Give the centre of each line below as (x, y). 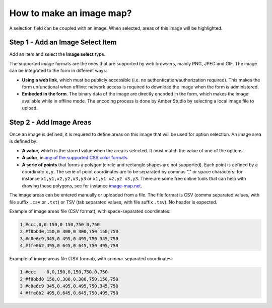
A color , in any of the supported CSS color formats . (75, 158)
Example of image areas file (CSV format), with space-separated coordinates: (90, 211)
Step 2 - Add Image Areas (50, 122)
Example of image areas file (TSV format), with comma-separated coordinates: (91, 259)
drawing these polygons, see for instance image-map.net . (82, 185)
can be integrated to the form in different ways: (58, 71)
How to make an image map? (71, 13)
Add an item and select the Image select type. (57, 54)
